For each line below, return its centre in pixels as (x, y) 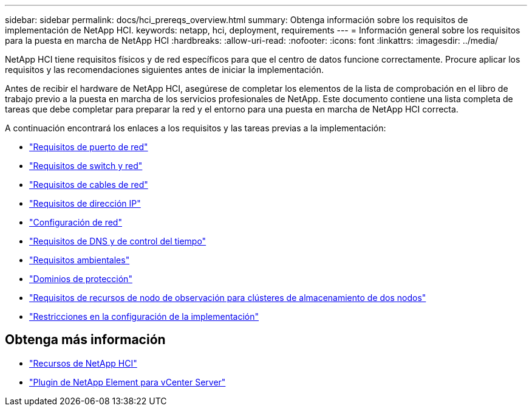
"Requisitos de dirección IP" (85, 203)
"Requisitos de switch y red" (86, 166)
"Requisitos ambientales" (80, 260)
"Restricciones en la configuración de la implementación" (144, 316)
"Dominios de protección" (81, 279)
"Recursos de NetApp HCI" (83, 363)
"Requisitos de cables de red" (89, 185)
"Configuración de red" (76, 222)
